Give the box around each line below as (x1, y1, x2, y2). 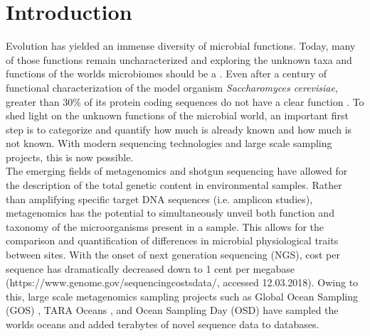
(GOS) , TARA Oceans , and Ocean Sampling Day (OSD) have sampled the (6, 303, 339, 318)
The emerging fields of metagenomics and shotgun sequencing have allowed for (6, 163, 348, 178)
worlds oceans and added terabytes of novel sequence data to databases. (6, 317, 319, 331)
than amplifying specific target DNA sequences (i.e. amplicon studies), (6, 191, 313, 206)
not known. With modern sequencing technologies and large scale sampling (6, 136, 332, 151)
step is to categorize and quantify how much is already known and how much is (6, 121, 352, 136)
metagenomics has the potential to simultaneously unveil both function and (6, 205, 334, 220)
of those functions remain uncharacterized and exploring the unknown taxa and (6, 52, 352, 67)
